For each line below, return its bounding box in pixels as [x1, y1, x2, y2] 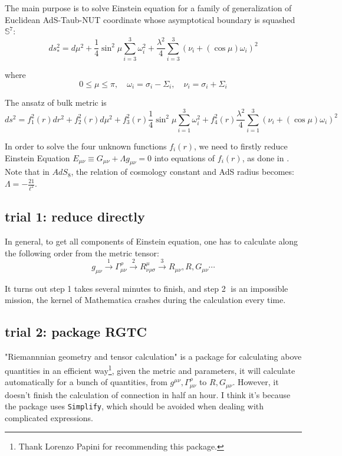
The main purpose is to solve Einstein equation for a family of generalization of [5, 2, 292, 14]
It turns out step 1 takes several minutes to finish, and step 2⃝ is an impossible [5, 282, 288, 294]
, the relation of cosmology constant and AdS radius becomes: [71, 165, 294, 178]
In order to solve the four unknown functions [5, 140, 167, 152]
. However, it [232, 376, 279, 388]
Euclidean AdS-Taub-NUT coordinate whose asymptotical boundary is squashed [5, 13, 295, 25]
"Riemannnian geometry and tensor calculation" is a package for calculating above [5, 350, 302, 363]
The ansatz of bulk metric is [5, 96, 107, 109]
